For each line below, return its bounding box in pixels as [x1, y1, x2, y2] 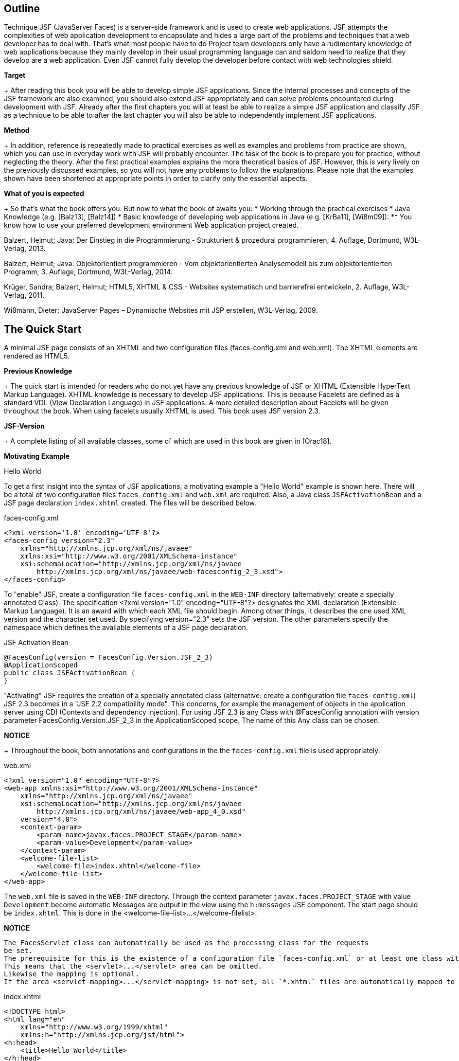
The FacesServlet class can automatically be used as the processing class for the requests [4, 939, 369, 947]
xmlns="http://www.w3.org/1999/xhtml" [20, 1023, 168, 1031]
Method [4, 126, 30, 135]
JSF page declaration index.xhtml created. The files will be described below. [4, 499, 257, 507]
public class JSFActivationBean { [4, 669, 135, 677]
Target [4, 71, 26, 80]
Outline [4, 2, 40, 15]
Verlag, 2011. [4, 291, 45, 300]
